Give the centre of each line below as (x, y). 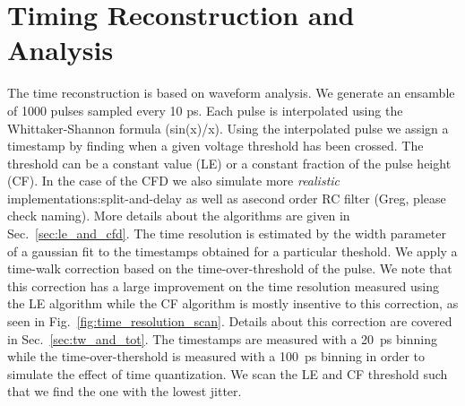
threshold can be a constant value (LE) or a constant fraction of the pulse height (229, 163)
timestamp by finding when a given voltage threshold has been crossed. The (215, 146)
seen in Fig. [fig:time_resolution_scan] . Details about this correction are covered (230, 321)
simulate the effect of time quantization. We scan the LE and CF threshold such (228, 373)
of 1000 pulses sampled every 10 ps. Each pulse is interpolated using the (205, 110)
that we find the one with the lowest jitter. (125, 391)
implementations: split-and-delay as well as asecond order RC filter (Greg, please (227, 198)
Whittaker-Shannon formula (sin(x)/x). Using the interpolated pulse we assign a (228, 128)
